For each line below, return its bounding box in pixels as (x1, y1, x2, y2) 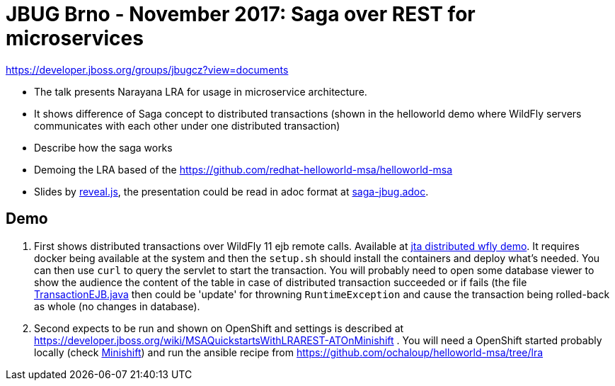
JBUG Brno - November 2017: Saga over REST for (6, 2, 476, 26)
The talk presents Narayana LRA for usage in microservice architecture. (34, 85, 367, 98)
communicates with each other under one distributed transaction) (34, 119, 340, 132)
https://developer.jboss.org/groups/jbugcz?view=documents (6, 63, 289, 76)
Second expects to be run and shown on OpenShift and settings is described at (34, 322, 404, 334)
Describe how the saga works (34, 141, 173, 154)
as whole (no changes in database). (34, 300, 200, 312)
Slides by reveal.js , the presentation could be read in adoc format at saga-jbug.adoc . (34, 185, 429, 198)
